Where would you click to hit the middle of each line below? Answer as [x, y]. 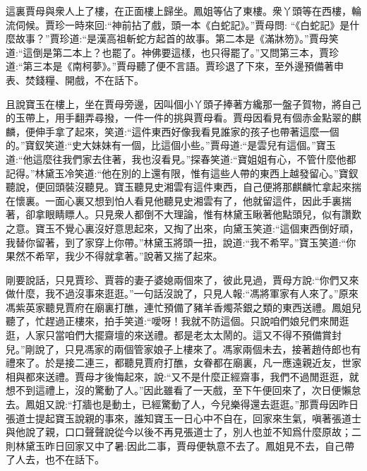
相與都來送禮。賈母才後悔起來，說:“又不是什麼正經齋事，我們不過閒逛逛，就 [182, 376]
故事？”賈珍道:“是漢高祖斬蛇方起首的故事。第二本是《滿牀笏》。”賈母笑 [177, 38]
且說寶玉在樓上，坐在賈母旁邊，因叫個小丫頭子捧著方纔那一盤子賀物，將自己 [183, 103]
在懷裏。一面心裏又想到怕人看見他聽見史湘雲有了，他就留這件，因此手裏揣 [179, 200]
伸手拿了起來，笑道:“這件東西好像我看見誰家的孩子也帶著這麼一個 [187, 131]
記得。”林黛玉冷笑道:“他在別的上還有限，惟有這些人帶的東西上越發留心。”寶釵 [182, 173]
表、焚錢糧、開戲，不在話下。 [75, 79]
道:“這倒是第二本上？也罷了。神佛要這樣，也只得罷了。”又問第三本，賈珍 [173, 52]
